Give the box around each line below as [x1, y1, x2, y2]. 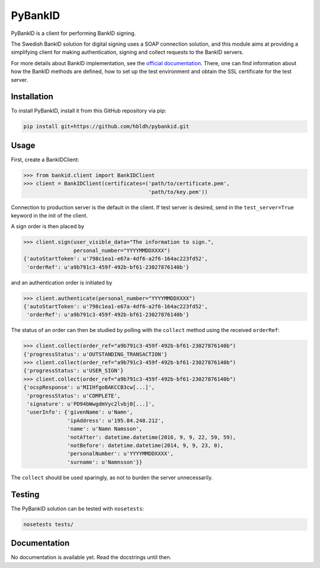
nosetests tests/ [23, 521, 74, 528]
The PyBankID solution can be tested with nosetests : [11, 505, 145, 512]
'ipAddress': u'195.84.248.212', [67, 417, 164, 424]
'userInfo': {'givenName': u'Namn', [27, 409, 133, 416]
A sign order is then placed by [11, 223, 85, 230]
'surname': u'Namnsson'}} [67, 458, 142, 465]
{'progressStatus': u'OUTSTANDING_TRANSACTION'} [23, 350, 168, 358]
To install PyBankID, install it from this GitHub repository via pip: [11, 107, 167, 114]
